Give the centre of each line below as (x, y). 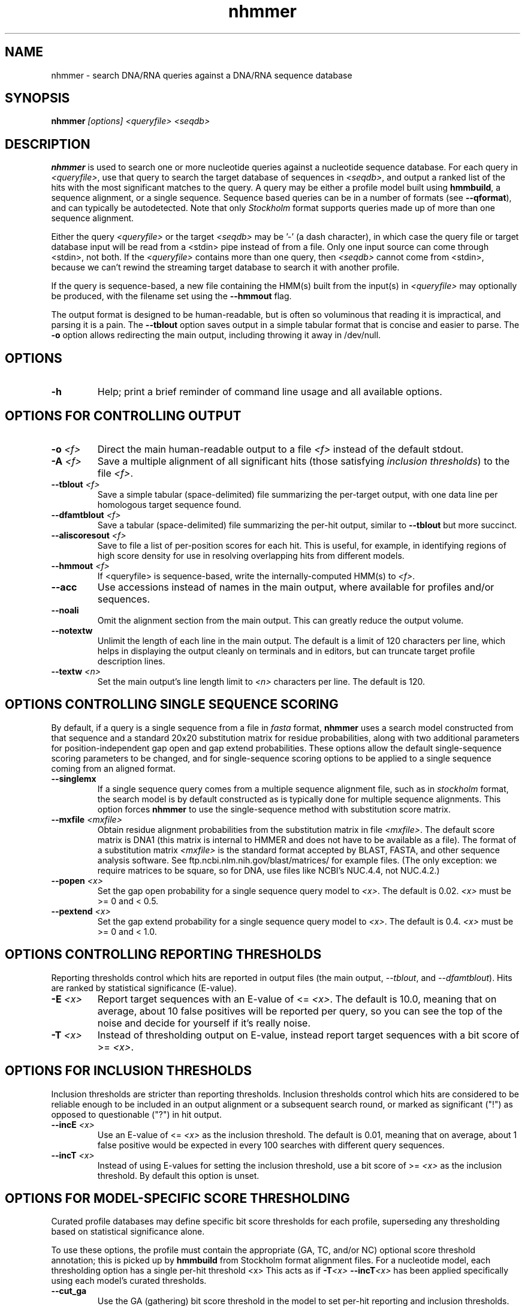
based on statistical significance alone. (128, 1232)
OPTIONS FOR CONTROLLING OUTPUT (123, 416)
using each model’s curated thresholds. (129, 1281)
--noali (65, 610)
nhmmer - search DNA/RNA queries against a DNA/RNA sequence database (202, 75)
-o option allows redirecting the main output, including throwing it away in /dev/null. (216, 335)
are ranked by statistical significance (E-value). (144, 988)
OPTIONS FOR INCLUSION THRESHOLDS (129, 1071)
